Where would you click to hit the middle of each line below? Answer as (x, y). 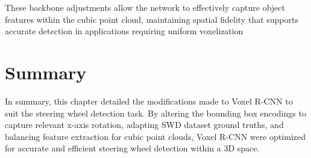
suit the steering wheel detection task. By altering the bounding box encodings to (155, 113)
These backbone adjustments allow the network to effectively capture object (145, 7)
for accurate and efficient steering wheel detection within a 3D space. (132, 148)
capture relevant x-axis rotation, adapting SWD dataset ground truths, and (144, 125)
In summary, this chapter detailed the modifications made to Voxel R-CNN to (149, 101)
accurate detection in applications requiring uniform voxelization (124, 31)
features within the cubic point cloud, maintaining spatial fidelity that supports (152, 19)
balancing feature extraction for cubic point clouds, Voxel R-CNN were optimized (155, 136)
